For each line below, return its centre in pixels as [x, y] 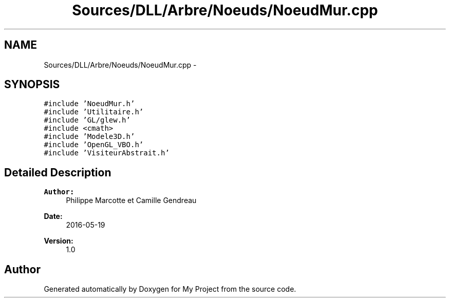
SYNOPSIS [32, 85]
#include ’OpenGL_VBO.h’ [94, 145]
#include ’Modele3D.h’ [89, 137]
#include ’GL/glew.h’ [87, 120]
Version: [59, 241]
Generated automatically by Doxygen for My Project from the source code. [170, 289]
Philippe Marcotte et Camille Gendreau [131, 200]
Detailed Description [58, 172]
